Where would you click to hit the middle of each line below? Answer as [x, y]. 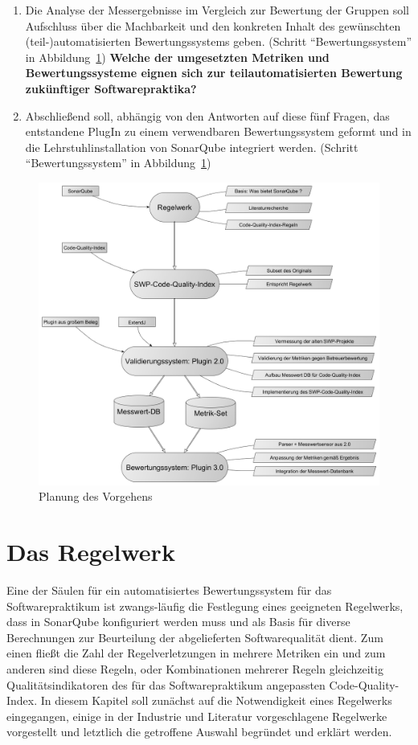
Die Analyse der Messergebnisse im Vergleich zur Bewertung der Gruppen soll [217, 10]
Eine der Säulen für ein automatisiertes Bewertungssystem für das [169, 590]
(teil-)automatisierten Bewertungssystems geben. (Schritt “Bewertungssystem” [219, 41]
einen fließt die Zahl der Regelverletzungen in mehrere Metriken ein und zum [196, 653]
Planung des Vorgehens [96, 496]
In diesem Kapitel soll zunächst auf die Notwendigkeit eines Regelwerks [216, 700]
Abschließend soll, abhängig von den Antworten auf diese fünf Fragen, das [207, 115]
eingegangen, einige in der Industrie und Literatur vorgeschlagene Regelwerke [197, 716]
